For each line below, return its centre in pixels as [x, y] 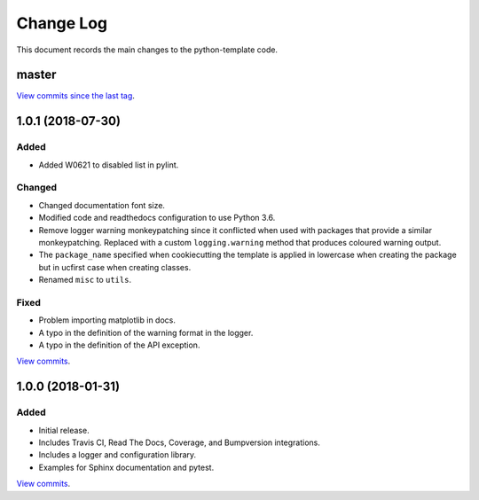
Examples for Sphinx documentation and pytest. [126, 467]
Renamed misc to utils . [85, 280]
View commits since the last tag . [75, 96]
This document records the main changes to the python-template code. [147, 50]
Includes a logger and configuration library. [118, 455]
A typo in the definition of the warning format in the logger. [146, 332]
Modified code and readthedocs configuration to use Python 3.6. [157, 218]
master [36, 75]
